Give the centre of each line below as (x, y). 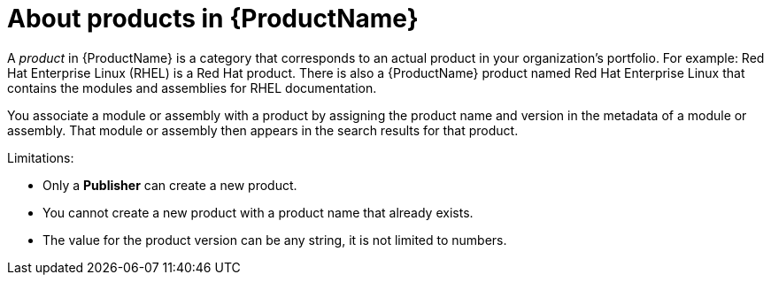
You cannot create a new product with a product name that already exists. (258, 212)
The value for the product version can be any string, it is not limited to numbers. (275, 240)
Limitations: (41, 157)
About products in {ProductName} (213, 19)
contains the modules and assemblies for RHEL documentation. (192, 88)
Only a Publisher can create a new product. (170, 185)
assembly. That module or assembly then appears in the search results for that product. (263, 130)
